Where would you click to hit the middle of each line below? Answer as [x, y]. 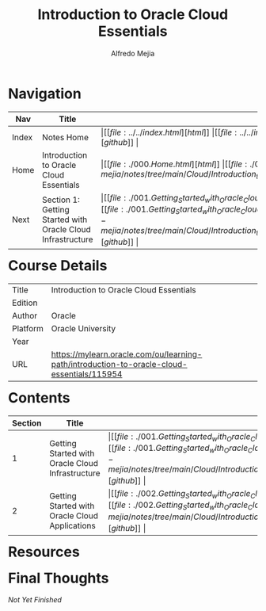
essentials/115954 [87, 374]
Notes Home [65, 137]
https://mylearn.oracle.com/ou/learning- [127, 354]
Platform [28, 328]
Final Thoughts [59, 578]
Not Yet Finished [35, 600]
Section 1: [61, 200]
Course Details [58, 266]
